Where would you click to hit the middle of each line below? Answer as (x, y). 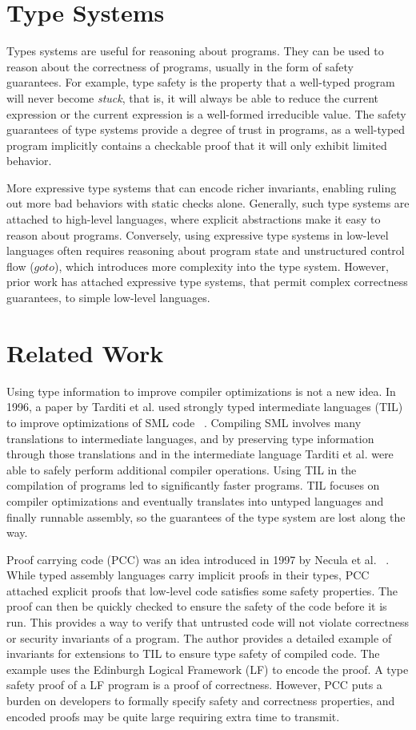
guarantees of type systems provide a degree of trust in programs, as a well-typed (206, 129)
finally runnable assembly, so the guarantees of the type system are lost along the (206, 516)
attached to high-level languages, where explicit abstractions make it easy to (194, 219)
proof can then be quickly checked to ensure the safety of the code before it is (197, 606)
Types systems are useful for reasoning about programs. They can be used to (195, 51)
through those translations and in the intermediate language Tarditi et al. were (200, 454)
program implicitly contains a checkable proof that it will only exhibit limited (197, 145)
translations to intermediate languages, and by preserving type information (190, 438)
